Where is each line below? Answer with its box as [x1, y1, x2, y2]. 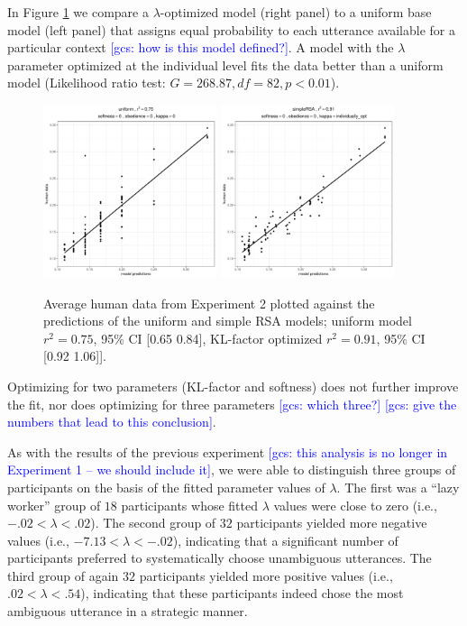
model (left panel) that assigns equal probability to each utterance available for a [7, 20, 455, 39]
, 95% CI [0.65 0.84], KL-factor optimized [93, 328, 323, 347]
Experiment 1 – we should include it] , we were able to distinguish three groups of [7, 460, 456, 479]
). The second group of [90, 513, 216, 532]
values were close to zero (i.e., [273, 495, 437, 514]
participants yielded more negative [236, 513, 427, 532]
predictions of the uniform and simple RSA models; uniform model [43, 311, 412, 330]
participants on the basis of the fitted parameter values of [7, 477, 325, 496]
